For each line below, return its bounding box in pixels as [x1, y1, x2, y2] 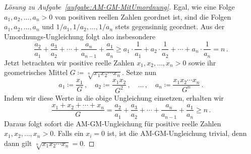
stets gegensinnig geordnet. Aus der [115, 21, 225, 32]
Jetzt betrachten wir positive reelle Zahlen [4, 57, 135, 67]
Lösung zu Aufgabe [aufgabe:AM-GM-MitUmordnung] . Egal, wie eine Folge [4, 2, 235, 12]
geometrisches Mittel [4, 67, 68, 78]
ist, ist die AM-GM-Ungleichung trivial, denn [107, 128, 247, 138]
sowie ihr [189, 57, 216, 67]
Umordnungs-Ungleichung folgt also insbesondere [4, 31, 156, 41]
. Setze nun [121, 67, 156, 78]
